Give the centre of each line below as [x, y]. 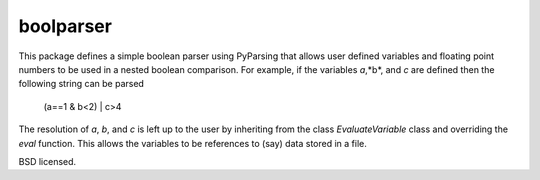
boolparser [65, 26]
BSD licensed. [47, 161]
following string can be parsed [81, 84]
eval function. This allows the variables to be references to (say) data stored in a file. [192, 143]
